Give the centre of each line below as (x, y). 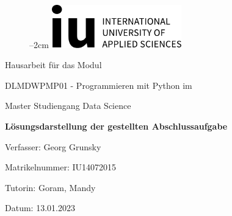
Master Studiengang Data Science (68, 106)
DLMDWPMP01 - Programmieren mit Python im (99, 85)
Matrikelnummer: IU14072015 (61, 167)
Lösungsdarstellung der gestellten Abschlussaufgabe (116, 126)
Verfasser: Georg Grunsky (53, 146)
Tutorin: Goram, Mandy (50, 187)
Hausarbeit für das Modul (53, 65)
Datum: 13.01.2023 (40, 208)
